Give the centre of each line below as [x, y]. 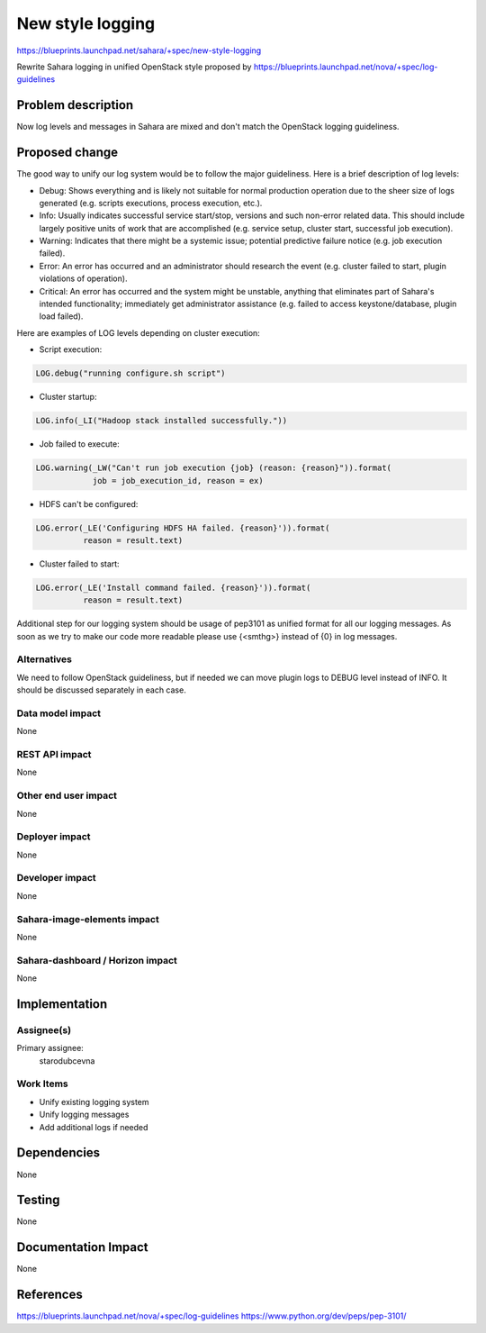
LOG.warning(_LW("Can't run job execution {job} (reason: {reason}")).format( [213, 468]
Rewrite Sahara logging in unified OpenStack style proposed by [134, 67]
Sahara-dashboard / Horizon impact [97, 960]
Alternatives [44, 659]
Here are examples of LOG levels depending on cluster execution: [138, 332]
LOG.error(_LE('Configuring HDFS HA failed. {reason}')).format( [183, 528]
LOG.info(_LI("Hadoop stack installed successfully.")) [162, 421]
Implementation [62, 1004]
